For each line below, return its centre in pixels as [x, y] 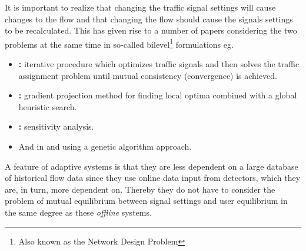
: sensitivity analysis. [56, 126]
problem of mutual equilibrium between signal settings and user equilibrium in [146, 201]
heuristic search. [48, 106]
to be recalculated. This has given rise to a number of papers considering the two [151, 30]
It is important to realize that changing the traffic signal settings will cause [140, 7]
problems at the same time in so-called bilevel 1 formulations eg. [119, 43]
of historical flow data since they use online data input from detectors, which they [153, 178]
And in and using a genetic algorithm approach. [105, 146]
